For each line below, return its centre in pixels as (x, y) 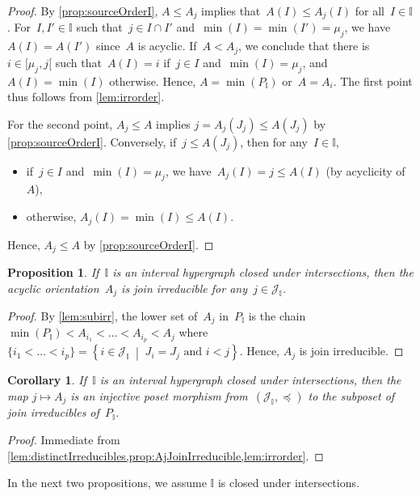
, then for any (274, 141)
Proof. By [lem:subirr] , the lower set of (103, 316)
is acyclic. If (167, 46)
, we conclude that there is (304, 46)
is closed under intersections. (288, 483)
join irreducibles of (53, 412)
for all (370, 11)
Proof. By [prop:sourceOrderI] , (83, 11)
